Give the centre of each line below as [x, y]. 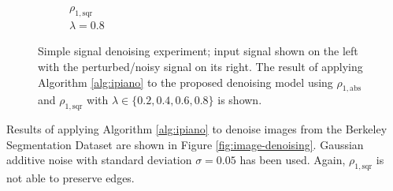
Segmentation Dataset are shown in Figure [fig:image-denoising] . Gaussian [185, 144]
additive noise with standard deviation [99, 160]
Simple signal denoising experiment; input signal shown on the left [198, 51]
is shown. [240, 100]
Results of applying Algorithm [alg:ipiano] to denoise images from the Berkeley [197, 129]
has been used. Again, [293, 160]
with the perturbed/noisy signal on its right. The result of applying [200, 66]
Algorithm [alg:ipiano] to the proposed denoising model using [185, 82]
